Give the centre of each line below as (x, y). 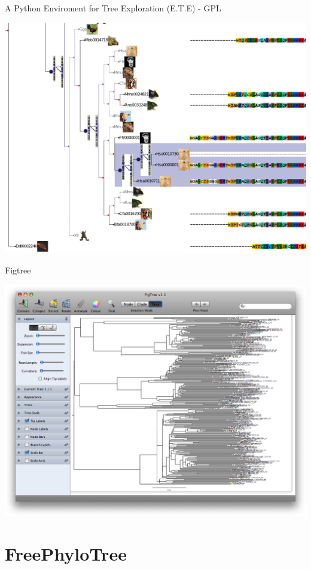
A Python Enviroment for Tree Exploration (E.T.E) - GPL (113, 8)
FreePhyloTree (66, 554)
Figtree (18, 270)
